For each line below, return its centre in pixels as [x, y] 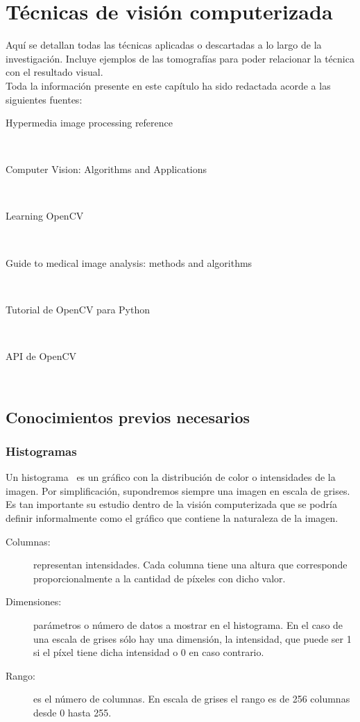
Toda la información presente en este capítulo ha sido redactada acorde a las [168, 85]
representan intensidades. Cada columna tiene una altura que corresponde [190, 565]
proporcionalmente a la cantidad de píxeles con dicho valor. [160, 578]
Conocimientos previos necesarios [128, 417]
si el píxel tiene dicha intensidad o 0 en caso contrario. [149, 652]
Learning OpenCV [45, 216]
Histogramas [41, 451]
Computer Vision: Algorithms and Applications [106, 169]
